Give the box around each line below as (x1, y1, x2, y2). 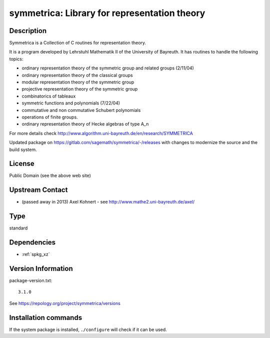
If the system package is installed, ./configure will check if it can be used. (9, 326, 167, 332)
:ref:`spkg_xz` (21, 251, 50, 257)
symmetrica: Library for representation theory (9, 7, 205, 18)
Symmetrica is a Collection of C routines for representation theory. (9, 40, 146, 46)
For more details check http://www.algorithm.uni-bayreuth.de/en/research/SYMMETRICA (9, 130, 193, 136)
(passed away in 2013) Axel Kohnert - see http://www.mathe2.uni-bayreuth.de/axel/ (21, 199, 195, 205)
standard (9, 225, 28, 231)
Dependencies (9, 238, 56, 247)
